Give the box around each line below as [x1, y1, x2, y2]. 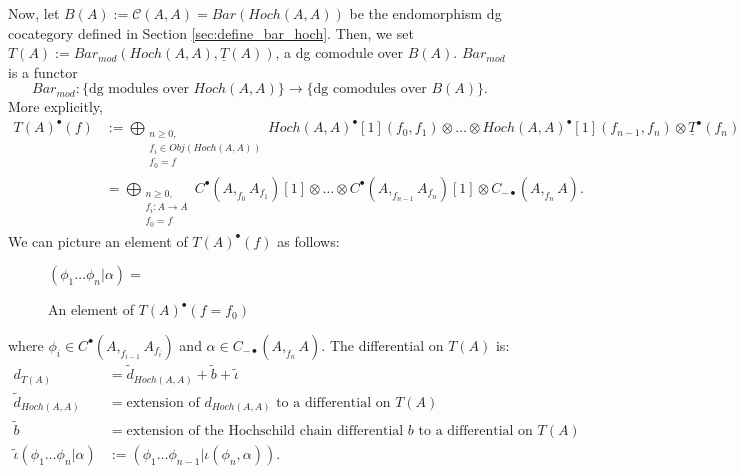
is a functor [8, 61, 78, 82]
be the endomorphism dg [349, 3, 502, 23]
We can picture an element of [8, 230, 188, 251]
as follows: [277, 230, 340, 251]
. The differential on [321, 334, 444, 355]
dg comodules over [313, 82, 427, 97]
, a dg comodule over [275, 42, 404, 63]
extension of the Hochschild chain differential [126, 423, 404, 438]
